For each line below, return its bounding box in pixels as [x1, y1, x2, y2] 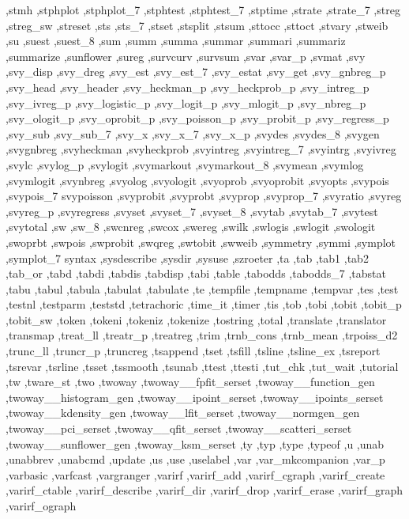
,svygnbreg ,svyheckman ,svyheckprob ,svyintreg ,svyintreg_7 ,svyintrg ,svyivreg [6, 141, 396, 157]
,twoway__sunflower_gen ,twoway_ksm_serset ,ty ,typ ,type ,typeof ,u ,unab [6, 435, 385, 452]
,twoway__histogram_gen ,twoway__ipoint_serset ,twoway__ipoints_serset [6, 388, 384, 405]
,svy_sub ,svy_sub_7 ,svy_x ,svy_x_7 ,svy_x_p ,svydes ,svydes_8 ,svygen [6, 125, 380, 142]
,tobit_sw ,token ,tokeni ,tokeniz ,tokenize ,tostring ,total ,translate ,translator [6, 311, 387, 328]
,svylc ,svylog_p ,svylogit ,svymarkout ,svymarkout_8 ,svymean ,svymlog [6, 156, 364, 172]
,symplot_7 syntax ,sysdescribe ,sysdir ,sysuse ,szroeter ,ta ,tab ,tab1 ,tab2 [6, 249, 369, 266]
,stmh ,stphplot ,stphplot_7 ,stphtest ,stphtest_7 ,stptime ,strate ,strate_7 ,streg [6, 2, 400, 17]
